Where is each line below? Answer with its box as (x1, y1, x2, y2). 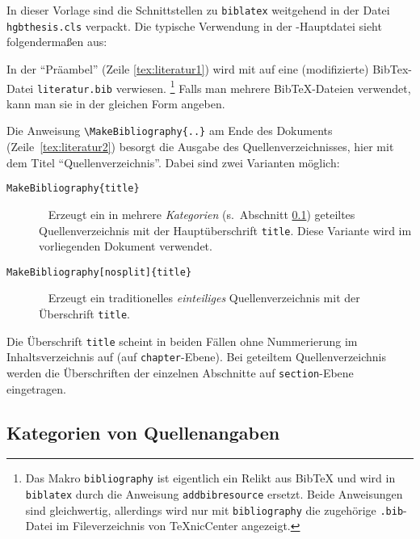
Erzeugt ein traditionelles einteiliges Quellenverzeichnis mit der (48, 289, 360, 306)
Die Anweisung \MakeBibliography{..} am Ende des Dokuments (6, 122, 333, 139)
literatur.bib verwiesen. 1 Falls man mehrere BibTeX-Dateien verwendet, (36, 77, 411, 96)
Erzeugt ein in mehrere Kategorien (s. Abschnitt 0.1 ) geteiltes (48, 205, 355, 222)
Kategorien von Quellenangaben (6, 419, 280, 444)
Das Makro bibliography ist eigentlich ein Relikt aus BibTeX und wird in (25, 470, 396, 486)
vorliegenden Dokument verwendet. (39, 238, 212, 255)
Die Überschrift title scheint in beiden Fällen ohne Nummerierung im (6, 332, 358, 349)
